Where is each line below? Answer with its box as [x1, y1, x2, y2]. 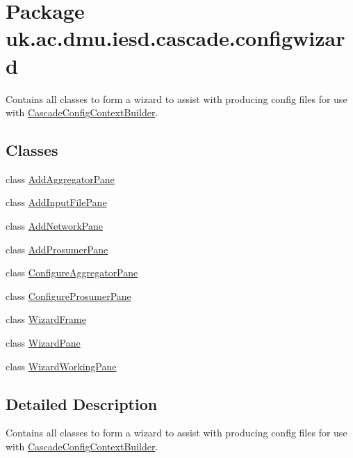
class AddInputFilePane [6, 195, 107, 210]
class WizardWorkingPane [6, 358, 117, 373]
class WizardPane [6, 335, 81, 350]
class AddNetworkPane [6, 219, 103, 233]
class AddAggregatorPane [6, 171, 115, 186]
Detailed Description [6, 393, 158, 414]
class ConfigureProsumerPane [6, 288, 131, 303]
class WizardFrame [6, 312, 86, 326]
